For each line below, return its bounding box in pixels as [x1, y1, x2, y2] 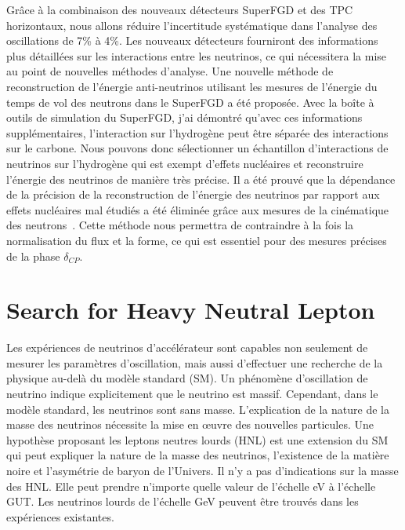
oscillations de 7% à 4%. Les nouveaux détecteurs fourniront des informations [6, 32, 378, 49]
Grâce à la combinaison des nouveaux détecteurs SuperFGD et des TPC [6, 2, 353, 17]
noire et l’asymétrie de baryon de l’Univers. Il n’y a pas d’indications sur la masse [6, 462, 399, 478]
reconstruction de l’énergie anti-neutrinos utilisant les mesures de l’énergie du [6, 78, 378, 94]
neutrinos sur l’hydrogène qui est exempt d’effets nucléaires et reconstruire [6, 155, 363, 171]
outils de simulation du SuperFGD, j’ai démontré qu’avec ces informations [6, 109, 363, 126]
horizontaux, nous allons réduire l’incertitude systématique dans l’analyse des [6, 16, 378, 33]
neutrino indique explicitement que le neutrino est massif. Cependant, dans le [6, 386, 378, 401]
